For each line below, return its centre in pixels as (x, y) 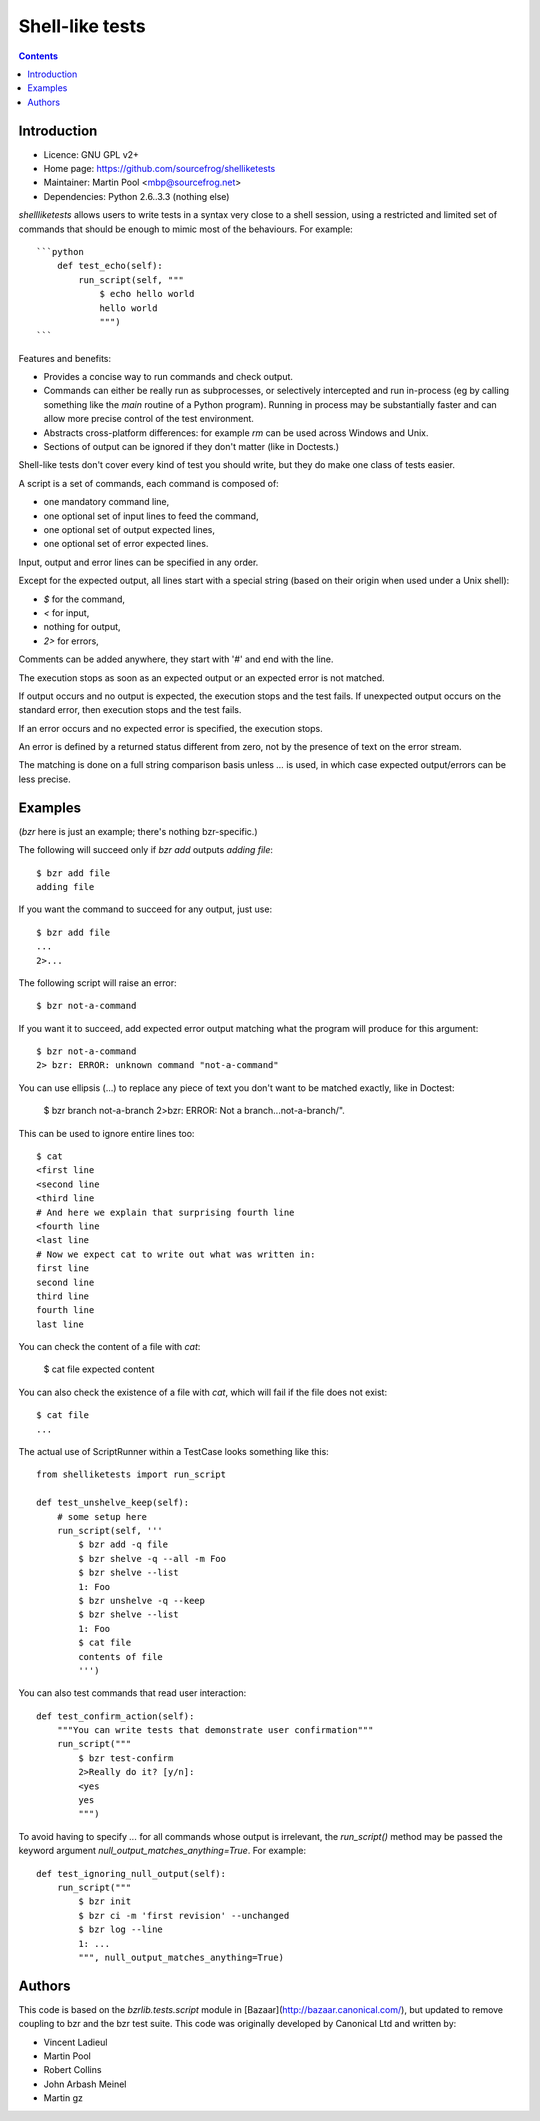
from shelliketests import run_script (131, 1474)
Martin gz (63, 2098)
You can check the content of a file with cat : (109, 1347)
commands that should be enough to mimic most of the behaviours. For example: (186, 229)
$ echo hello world (147, 294)
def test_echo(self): (110, 266)
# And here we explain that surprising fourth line (165, 1212)
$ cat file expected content (99, 1369)
